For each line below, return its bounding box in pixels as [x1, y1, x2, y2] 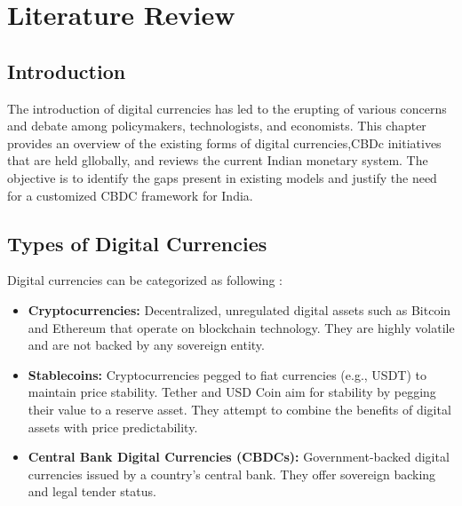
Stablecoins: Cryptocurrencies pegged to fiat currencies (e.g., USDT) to [28, 365, 426, 383]
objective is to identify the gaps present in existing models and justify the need [7, 168, 437, 186]
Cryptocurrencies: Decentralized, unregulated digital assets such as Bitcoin [28, 300, 451, 319]
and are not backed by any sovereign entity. [28, 336, 265, 354]
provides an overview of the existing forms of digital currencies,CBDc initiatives [7, 133, 442, 152]
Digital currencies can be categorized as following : [7, 271, 283, 289]
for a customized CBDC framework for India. [7, 186, 253, 204]
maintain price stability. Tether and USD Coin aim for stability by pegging [28, 383, 436, 401]
